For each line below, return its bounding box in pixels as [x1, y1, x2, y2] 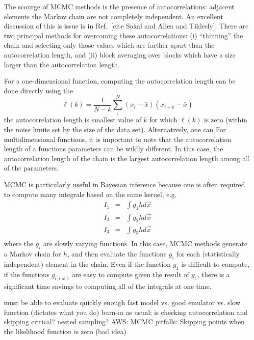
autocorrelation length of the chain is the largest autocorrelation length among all [4, 153, 250, 163]
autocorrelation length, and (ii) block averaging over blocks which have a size [4, 49, 236, 59]
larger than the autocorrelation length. [4, 59, 120, 69]
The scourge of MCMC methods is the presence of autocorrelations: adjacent [4, 1, 235, 11]
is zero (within [204, 114, 248, 125]
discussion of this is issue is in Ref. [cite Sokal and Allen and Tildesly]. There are [4, 21, 249, 31]
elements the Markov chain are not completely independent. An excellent [4, 11, 223, 21]
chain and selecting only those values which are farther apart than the [4, 40, 215, 50]
